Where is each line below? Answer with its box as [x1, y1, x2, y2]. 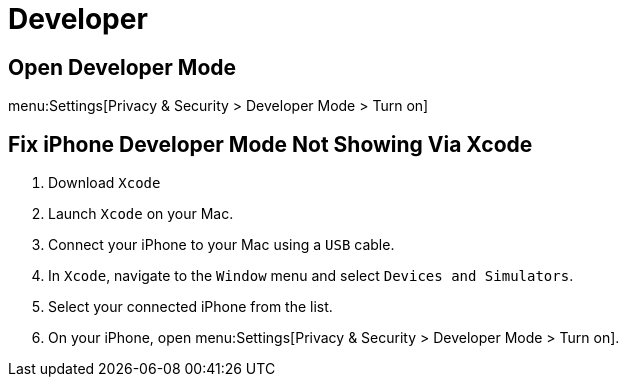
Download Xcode [48, 174, 161, 192]
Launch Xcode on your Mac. [48, 205, 234, 223]
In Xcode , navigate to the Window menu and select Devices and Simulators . [48, 267, 574, 285]
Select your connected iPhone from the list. [48, 298, 333, 316]
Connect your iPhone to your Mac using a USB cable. [48, 236, 395, 254]
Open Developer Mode [8, 54, 237, 80]
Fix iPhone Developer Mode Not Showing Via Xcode [8, 131, 533, 157]
